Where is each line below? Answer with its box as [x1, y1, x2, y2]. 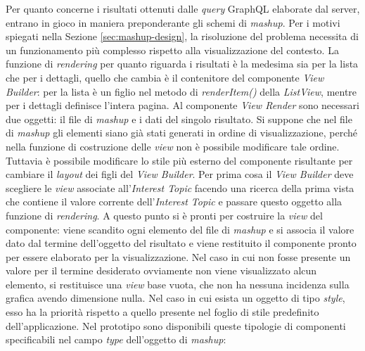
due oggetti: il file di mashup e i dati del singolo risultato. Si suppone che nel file [6, 111, 352, 126]
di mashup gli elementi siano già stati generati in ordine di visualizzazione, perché [6, 125, 357, 140]
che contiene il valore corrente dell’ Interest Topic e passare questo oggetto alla [6, 194, 342, 209]
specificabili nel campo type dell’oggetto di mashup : [6, 332, 226, 347]
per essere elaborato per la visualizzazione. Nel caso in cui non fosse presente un [6, 249, 351, 264]
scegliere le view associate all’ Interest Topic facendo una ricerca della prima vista [6, 180, 354, 195]
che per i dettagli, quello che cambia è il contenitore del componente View [6, 70, 324, 84]
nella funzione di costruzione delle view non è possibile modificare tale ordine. [6, 139, 340, 153]
